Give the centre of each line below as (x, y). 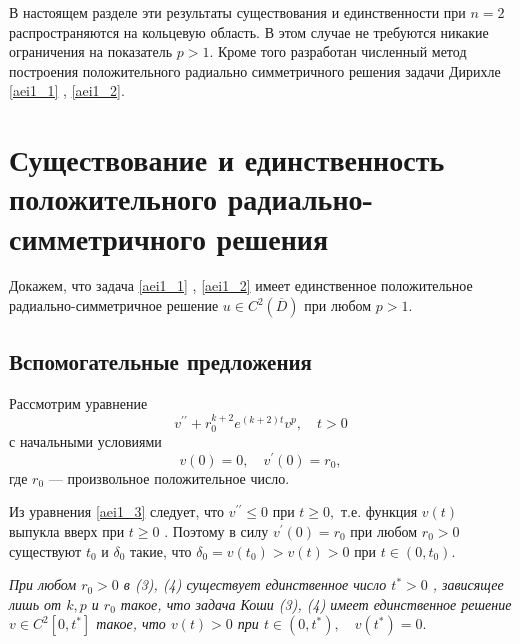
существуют (45, 550)
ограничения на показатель (91, 51)
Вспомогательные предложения (160, 361)
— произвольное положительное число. (169, 477)
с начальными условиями (85, 441)
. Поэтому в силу (216, 530)
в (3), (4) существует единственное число (255, 584)
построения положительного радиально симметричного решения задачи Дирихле (255, 70)
